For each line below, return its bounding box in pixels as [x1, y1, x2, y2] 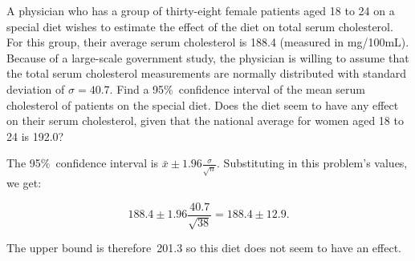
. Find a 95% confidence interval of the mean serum [109, 80, 366, 97]
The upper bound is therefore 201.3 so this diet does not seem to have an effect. [6, 239, 402, 256]
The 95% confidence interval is [6, 155, 159, 171]
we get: [6, 175, 42, 191]
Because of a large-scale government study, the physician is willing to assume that [6, 49, 409, 66]
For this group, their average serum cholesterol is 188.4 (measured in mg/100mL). [6, 34, 409, 50]
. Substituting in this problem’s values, [217, 155, 408, 171]
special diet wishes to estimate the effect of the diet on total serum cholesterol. [6, 18, 393, 34]
